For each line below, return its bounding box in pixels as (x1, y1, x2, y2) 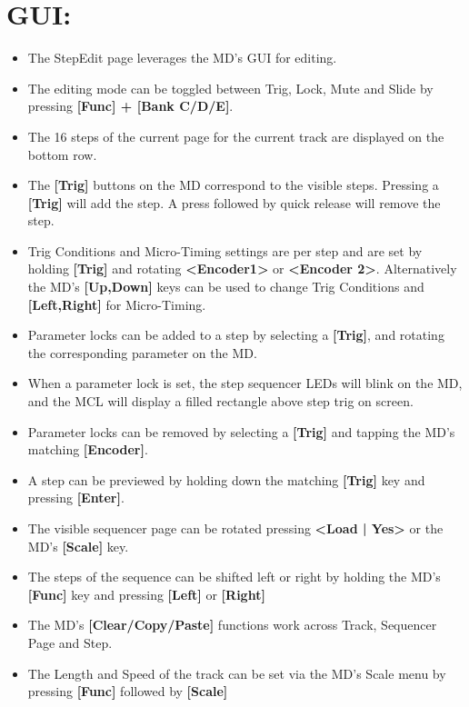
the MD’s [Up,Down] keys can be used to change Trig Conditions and (27, 277, 424, 296)
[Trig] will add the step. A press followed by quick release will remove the (27, 193, 441, 212)
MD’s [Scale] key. (27, 536, 129, 555)
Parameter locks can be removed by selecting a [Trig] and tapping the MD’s (27, 422, 455, 441)
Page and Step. (27, 632, 113, 652)
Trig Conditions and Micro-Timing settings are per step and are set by (27, 241, 423, 260)
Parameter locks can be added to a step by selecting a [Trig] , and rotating (27, 325, 444, 344)
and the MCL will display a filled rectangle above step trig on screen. (27, 392, 414, 411)
